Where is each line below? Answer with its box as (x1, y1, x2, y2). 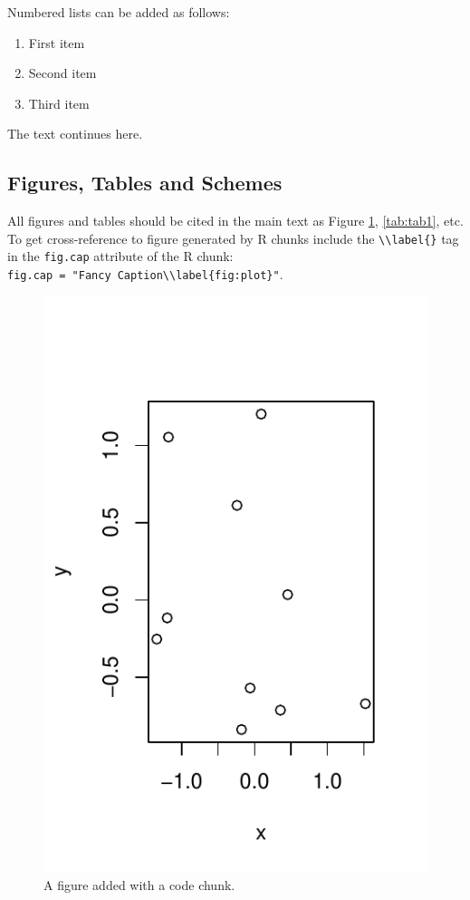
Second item (28, 63, 97, 82)
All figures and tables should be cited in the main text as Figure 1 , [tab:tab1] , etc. (7, 211, 464, 230)
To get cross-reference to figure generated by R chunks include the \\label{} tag (7, 228, 459, 247)
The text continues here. (7, 124, 143, 143)
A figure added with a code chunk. (43, 876, 235, 895)
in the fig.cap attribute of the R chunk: (7, 247, 234, 266)
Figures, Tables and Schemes (7, 169, 283, 197)
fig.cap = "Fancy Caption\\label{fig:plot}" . (7, 265, 283, 284)
